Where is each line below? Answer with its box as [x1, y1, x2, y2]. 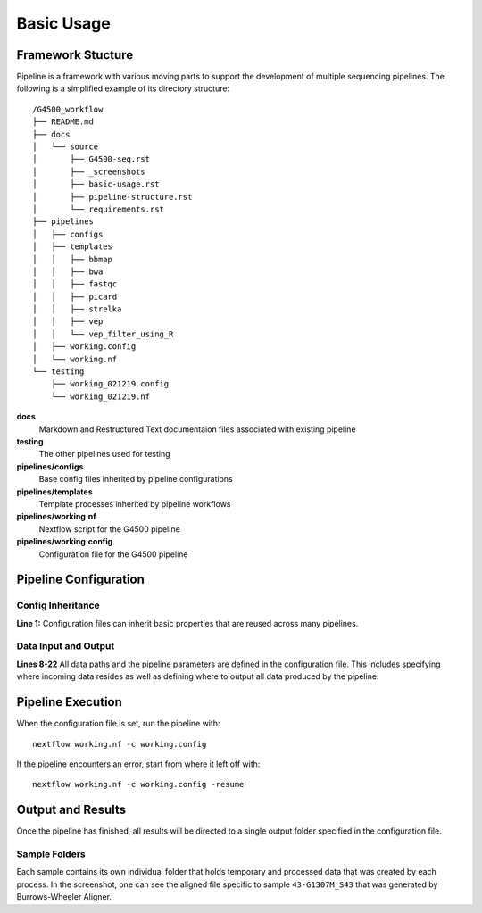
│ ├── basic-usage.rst [32, 179, 160, 189]
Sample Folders [16, 848, 86, 860]
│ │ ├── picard [32, 291, 118, 302]
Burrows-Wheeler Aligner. [16, 892, 112, 902]
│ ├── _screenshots [32, 166, 146, 177]
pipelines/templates [16, 486, 93, 497]
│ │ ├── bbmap [32, 254, 113, 264]
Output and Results [16, 802, 127, 818]
